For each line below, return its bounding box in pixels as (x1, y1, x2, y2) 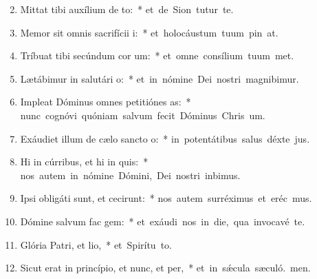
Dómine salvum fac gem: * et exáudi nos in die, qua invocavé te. (20, 214, 305, 228)
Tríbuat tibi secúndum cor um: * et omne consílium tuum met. (20, 48, 294, 63)
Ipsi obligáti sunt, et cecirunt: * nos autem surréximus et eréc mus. (20, 191, 312, 205)
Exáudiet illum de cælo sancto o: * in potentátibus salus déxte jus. (20, 131, 310, 145)
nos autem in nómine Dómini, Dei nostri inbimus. (20, 167, 241, 182)
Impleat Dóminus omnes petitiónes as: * (20, 94, 191, 109)
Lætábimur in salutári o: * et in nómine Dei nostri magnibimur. (20, 71, 299, 85)
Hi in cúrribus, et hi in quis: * (20, 154, 149, 169)
